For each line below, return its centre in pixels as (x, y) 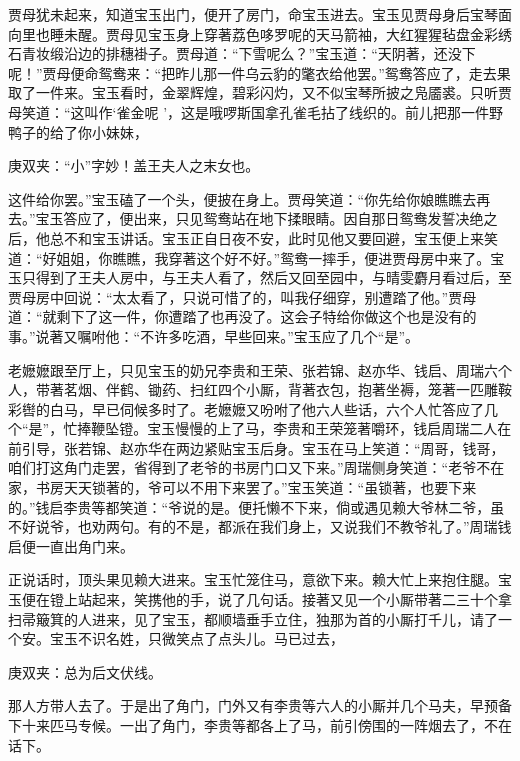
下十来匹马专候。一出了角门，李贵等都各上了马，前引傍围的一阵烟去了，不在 (260, 725)
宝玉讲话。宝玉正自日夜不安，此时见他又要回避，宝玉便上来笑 (294, 237)
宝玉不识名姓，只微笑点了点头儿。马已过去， (196, 638)
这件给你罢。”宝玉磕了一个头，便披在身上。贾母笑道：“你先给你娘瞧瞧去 (242, 198)
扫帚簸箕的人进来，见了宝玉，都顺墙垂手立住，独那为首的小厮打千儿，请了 (253, 618)
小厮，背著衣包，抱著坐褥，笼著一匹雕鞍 (378, 389)
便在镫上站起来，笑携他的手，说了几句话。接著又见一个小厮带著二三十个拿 (266, 599)
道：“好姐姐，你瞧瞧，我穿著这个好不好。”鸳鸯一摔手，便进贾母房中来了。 (249, 257)
